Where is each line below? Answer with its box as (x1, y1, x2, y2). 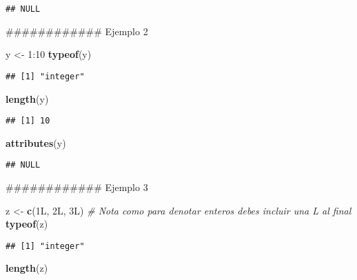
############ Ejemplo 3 (6, 180, 148, 194)
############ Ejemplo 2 (6, 23, 148, 38)
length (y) (6, 91, 49, 106)
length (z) (6, 261, 48, 275)
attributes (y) (6, 135, 66, 150)
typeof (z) (6, 217, 48, 231)
